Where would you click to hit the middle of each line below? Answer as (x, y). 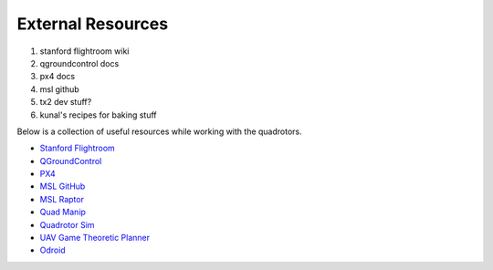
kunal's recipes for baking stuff (98, 115)
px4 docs (58, 77)
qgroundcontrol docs (79, 63)
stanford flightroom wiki (84, 51)
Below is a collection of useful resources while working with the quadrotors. (160, 131)
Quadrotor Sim (67, 224)
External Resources (93, 24)
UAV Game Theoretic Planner (95, 238)
